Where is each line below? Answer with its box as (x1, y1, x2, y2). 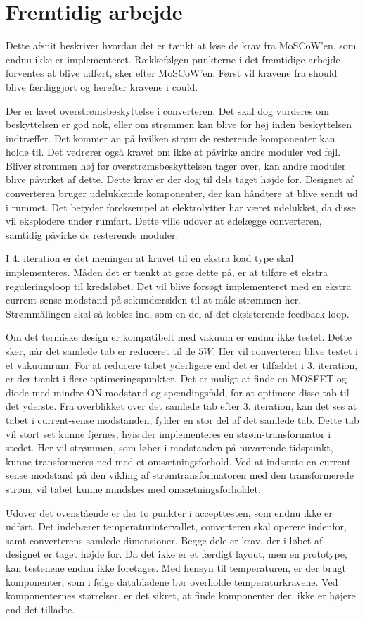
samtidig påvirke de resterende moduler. (6, 227, 179, 242)
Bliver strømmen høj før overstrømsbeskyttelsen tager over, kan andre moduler (6, 158, 346, 173)
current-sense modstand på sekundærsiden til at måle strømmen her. (6, 292, 302, 307)
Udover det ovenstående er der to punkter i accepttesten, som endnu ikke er (6, 505, 333, 520)
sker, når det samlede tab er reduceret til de (6, 344, 196, 358)
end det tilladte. (6, 601, 75, 616)
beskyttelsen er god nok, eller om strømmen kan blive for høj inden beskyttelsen (6, 117, 352, 132)
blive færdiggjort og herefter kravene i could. (6, 79, 198, 94)
